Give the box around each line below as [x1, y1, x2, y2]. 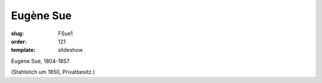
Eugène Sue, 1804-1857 [11, 57, 70, 64]
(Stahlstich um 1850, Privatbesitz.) [11, 69, 95, 76]
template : [11, 47, 36, 54]
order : [11, 38, 27, 45]
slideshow [58, 47, 83, 54]
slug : [11, 30, 24, 37]
